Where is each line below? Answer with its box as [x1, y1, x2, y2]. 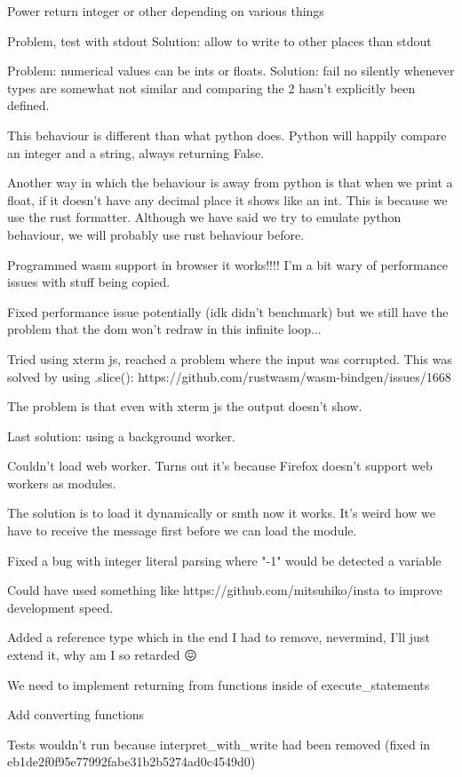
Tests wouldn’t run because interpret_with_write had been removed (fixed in [7, 734, 431, 753]
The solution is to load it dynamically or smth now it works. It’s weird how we [7, 503, 435, 522]
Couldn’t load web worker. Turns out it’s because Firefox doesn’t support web [7, 456, 433, 475]
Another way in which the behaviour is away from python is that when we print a [7, 173, 453, 192]
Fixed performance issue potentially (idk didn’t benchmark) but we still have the [7, 302, 449, 321]
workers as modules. [7, 473, 116, 492]
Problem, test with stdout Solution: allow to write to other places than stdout [7, 31, 432, 50]
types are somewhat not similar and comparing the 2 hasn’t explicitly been [7, 78, 416, 97]
